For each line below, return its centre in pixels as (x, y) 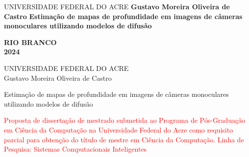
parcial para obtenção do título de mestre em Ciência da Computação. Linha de (124, 139)
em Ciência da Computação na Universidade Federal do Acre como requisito (119, 129)
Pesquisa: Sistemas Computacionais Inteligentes (75, 149)
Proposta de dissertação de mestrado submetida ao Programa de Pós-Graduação (125, 120)
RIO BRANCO (30, 42)
